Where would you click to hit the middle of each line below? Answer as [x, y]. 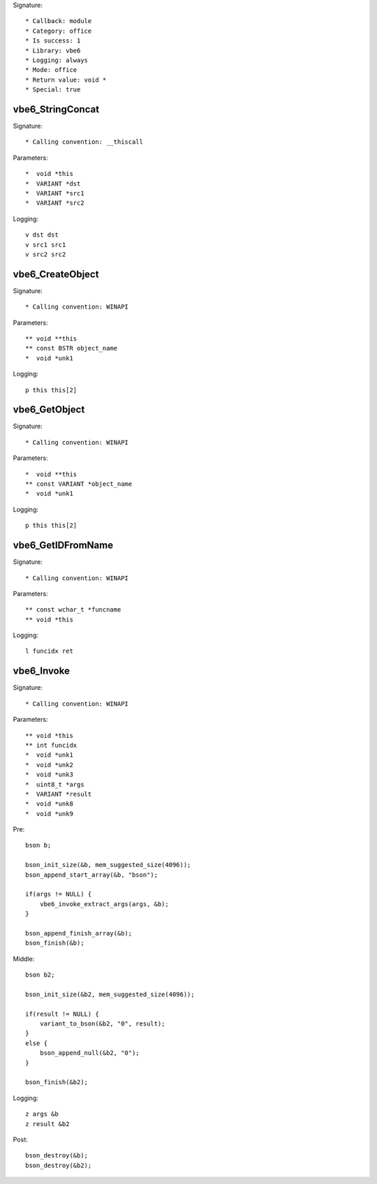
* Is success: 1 [53, 41]
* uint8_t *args [55, 784]
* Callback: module [59, 21]
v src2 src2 [46, 254]
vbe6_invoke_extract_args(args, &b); [104, 904]
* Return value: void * [66, 80]
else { [37, 1043]
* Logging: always [57, 60]
